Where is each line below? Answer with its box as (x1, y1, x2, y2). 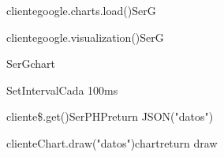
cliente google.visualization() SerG (6, 28, 164, 45)
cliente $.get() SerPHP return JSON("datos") (6, 108, 214, 125)
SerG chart (6, 55, 56, 72)
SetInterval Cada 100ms (6, 81, 118, 98)
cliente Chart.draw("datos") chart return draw (6, 134, 218, 151)
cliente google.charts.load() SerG (6, 2, 156, 18)
